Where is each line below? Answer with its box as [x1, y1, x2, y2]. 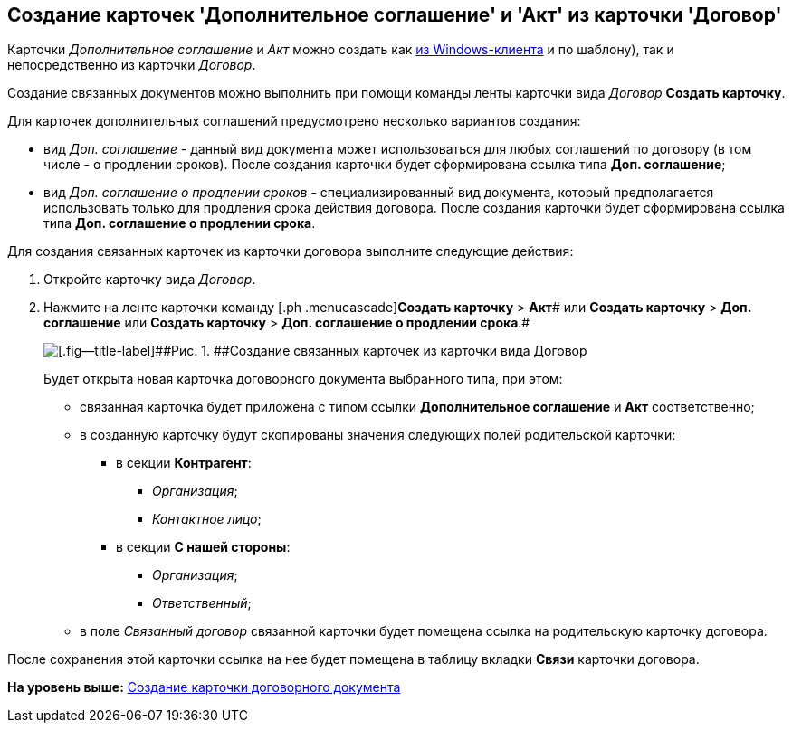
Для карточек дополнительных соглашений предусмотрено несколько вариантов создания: [7, 113, 581, 129]
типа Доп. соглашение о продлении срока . [43, 215, 316, 232]
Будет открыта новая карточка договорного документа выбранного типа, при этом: [43, 371, 563, 387]
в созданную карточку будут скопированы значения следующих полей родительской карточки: [80, 427, 676, 443]
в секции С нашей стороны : [116, 539, 291, 555]
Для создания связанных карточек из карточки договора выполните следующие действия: [7, 243, 574, 260]
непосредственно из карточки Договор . [7, 57, 256, 73]
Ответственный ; [152, 595, 252, 611]
